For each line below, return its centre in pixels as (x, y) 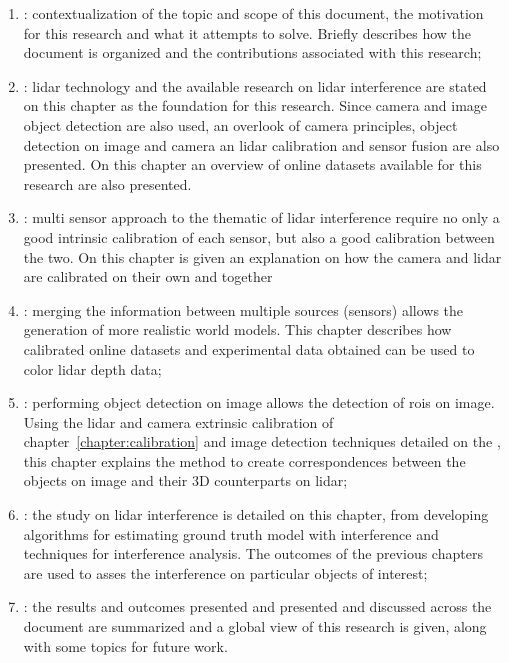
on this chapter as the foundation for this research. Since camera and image (255, 105)
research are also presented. (107, 183)
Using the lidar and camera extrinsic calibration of (178, 421)
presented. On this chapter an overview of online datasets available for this (252, 164)
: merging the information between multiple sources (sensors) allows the (243, 309)
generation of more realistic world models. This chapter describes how (237, 329)
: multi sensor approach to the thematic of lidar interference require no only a (261, 217)
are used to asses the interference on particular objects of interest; (225, 572)
